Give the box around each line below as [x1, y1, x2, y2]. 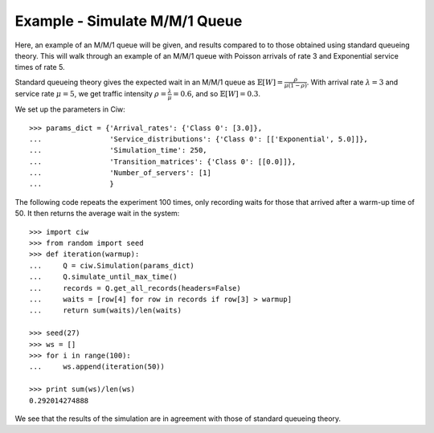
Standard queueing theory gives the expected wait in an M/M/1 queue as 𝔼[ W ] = [14, 77, 284, 87]
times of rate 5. [14, 63, 65, 72]
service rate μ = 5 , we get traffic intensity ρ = [14, 89, 167, 99]
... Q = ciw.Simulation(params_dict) [29, 261, 194, 270]
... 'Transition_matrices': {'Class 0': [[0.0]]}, [29, 157, 297, 166]
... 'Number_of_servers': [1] [29, 169, 212, 178]
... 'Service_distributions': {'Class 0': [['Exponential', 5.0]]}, [29, 134, 369, 144]
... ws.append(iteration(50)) [29, 362, 165, 371]
